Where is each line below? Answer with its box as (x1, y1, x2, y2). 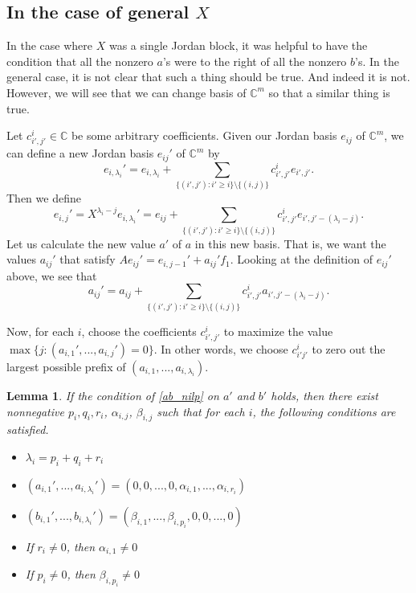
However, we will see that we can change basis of (6, 84, 247, 100)
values (6, 251, 37, 268)
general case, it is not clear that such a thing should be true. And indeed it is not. (6, 68, 410, 85)
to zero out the (312, 340, 385, 357)
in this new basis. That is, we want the (194, 235, 386, 252)
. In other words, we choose (153, 340, 288, 357)
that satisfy (59, 251, 116, 268)
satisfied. (6, 421, 49, 438)
